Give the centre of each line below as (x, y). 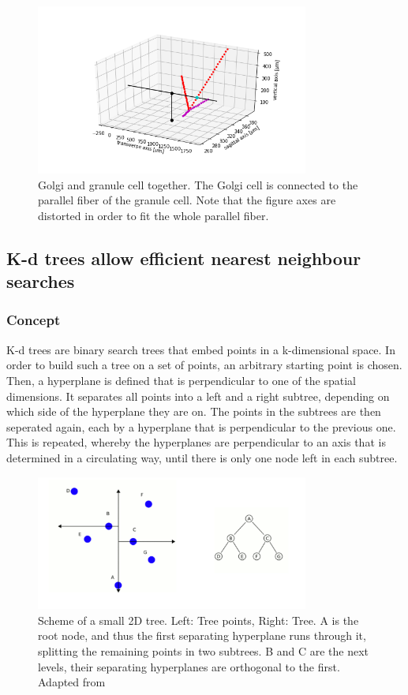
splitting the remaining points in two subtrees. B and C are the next (204, 650)
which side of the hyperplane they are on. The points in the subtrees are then (194, 411)
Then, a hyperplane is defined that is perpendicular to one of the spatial (181, 380)
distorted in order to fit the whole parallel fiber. (153, 215)
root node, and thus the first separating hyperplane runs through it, (202, 635)
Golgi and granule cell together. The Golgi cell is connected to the (198, 184)
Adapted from (72, 682)
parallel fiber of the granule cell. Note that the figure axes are (187, 200)
